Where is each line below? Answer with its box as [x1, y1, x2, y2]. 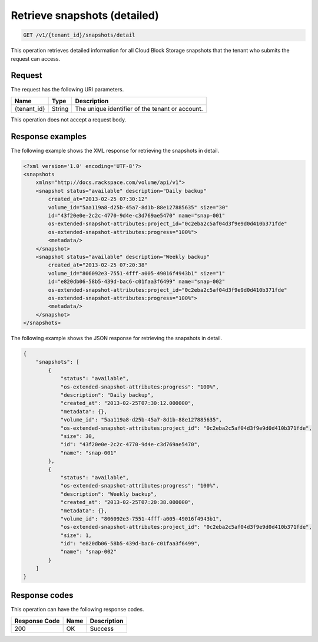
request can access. [11, 55, 61, 62]
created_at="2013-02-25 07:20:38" [48, 262, 148, 268]
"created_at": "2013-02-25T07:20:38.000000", [60, 499, 194, 506]
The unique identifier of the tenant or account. [75, 104, 203, 113]
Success [90, 624, 114, 633]
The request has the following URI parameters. [11, 86, 124, 93]
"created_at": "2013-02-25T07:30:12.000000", [60, 400, 194, 407]
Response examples [11, 131, 87, 141]
